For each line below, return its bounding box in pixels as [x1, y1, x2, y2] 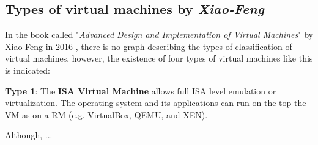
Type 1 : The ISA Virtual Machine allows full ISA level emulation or [5, 84, 276, 97]
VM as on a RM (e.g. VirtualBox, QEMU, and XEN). [5, 108, 208, 121]
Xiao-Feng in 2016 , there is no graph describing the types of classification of [5, 40, 292, 52]
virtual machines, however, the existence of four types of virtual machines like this [5, 52, 313, 65]
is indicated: [5, 63, 50, 76]
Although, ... [5, 129, 53, 141]
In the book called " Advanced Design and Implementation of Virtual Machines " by [5, 28, 313, 41]
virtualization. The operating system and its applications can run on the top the [5, 96, 306, 109]
